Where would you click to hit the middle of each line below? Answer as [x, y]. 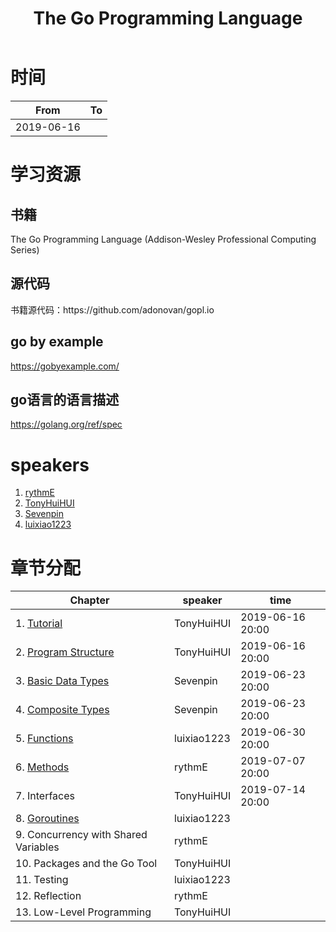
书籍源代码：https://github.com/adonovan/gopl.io [112, 309]
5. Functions [44, 739]
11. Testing [42, 880]
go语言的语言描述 [65, 399]
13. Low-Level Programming [83, 912]
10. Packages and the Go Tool [86, 864]
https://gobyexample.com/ [65, 366]
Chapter [89, 600]
